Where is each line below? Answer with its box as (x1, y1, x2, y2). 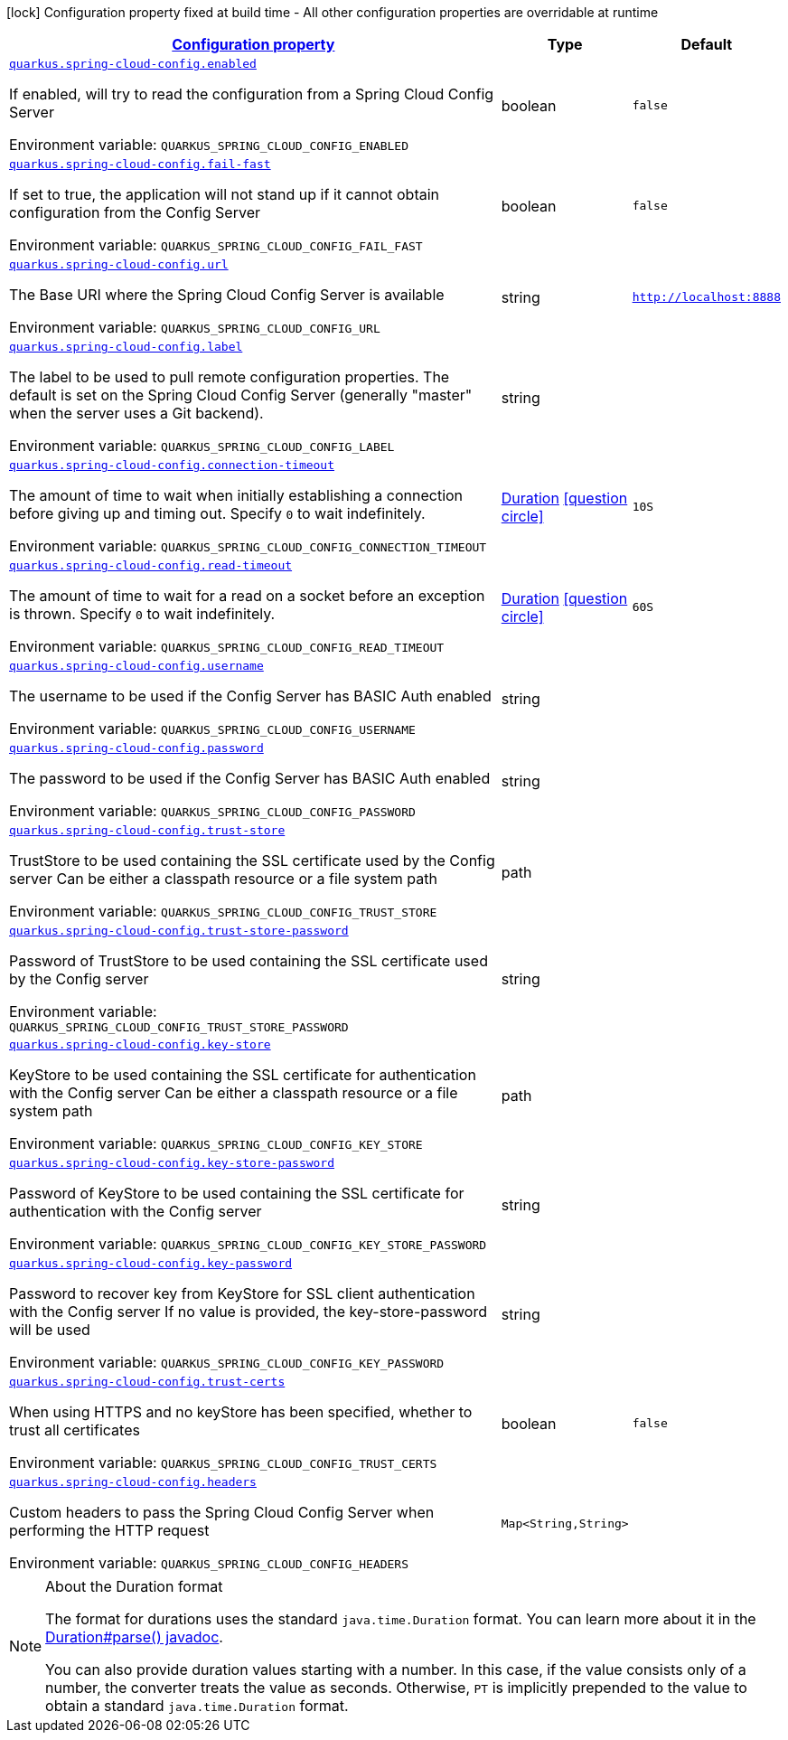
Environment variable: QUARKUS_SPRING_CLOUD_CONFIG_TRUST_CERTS (9, 1453, 437, 1472)
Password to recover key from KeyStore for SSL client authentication (9, 1284, 475, 1303)
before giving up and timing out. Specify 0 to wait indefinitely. (9, 504, 426, 522)
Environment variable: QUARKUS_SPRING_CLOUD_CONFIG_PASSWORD (9, 802, 416, 820)
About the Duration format (45, 1577, 223, 1595)
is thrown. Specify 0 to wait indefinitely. (9, 605, 276, 623)
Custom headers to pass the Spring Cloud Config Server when (9, 1503, 435, 1521)
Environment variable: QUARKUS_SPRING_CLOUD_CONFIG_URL (9, 318, 380, 336)
